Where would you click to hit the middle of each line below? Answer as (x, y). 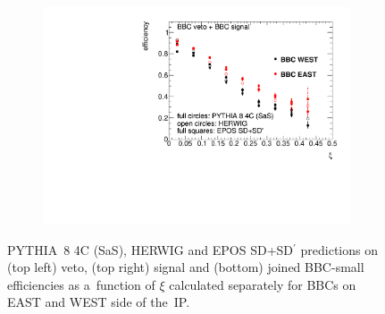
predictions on (339, 249)
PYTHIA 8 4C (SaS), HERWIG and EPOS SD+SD (151, 249)
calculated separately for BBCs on (263, 284)
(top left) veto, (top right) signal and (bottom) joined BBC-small (186, 267)
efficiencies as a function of (81, 284)
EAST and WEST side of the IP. (99, 302)
